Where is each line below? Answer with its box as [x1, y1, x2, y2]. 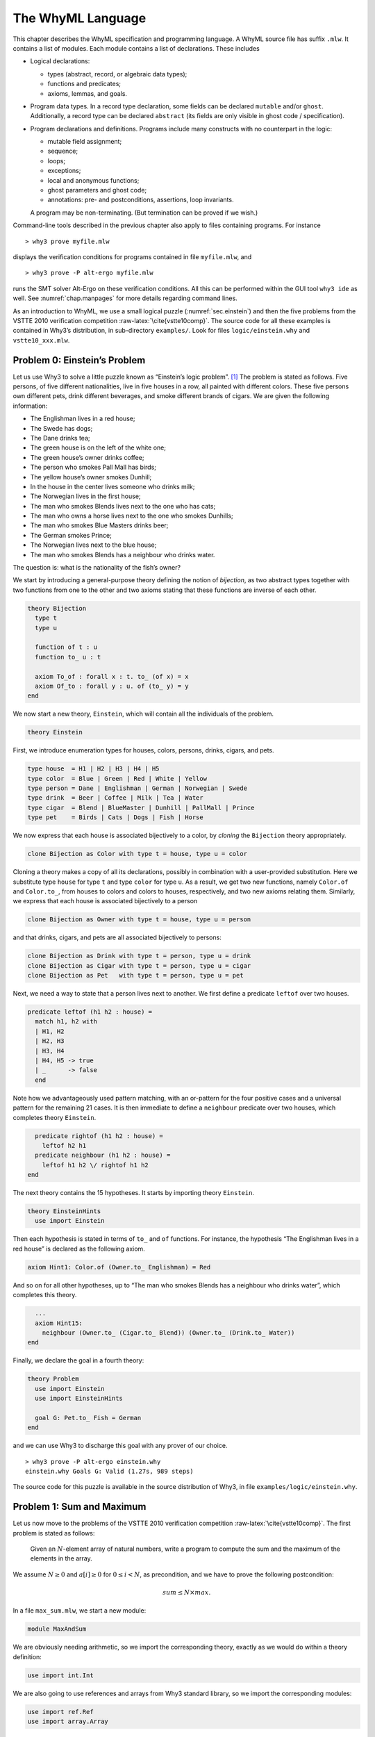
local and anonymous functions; [47, 176, 140, 184]
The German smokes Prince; [30, 531, 112, 539]
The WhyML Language [12, 10, 147, 26]
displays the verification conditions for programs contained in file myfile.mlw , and [12, 252, 252, 261]
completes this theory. [12, 1291, 77, 1299]
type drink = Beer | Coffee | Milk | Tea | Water [27, 794, 204, 802]
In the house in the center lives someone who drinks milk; [30, 482, 195, 491]
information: [12, 402, 48, 410]
